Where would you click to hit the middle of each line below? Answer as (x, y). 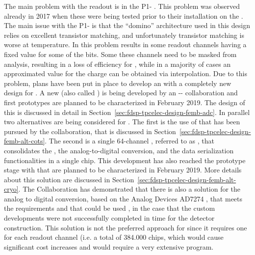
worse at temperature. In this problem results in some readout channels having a (125, 44)
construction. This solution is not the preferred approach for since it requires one (126, 227)
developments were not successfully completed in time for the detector (109, 218)
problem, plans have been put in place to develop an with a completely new (118, 83)
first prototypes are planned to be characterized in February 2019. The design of (125, 102)
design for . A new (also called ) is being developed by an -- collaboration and (121, 93)
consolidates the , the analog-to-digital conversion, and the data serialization (119, 150)
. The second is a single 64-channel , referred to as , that (130, 141)
